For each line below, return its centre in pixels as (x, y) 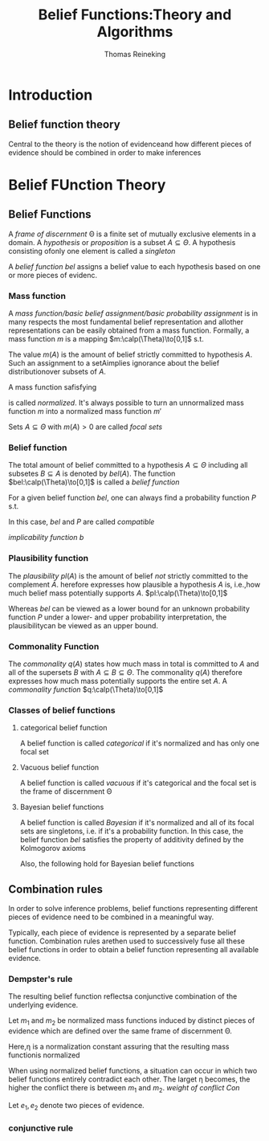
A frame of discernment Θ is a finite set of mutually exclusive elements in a (132, 234)
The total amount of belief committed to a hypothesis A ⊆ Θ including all (128, 465)
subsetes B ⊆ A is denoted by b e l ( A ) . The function (92, 474)
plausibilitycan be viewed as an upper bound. (84, 625)
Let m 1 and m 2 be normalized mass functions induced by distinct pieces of (132, 1022)
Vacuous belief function (59, 767)
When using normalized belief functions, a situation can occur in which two (133, 1071)
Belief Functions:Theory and (135, 15)
